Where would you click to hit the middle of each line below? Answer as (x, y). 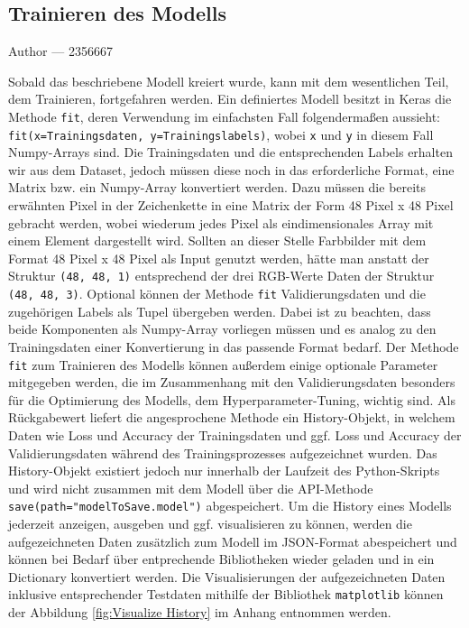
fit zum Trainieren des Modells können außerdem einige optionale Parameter (223, 364)
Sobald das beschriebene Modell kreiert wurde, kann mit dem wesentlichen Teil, (229, 81)
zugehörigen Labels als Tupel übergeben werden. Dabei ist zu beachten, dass (220, 311)
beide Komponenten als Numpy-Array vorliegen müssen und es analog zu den (222, 329)
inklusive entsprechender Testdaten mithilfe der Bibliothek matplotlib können (226, 594)
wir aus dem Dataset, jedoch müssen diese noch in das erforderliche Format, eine (231, 169)
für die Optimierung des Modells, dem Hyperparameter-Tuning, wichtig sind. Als (232, 399)
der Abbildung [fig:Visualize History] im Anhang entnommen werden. (200, 612)
